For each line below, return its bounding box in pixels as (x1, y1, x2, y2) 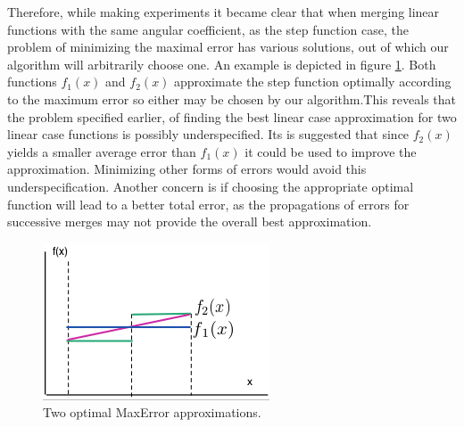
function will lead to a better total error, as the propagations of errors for (7, 194, 410, 213)
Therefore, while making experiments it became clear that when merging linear (7, 3, 440, 21)
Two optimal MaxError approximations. (43, 403, 261, 422)
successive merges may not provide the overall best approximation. (7, 212, 372, 231)
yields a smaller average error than (7, 142, 196, 160)
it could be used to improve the (244, 142, 417, 160)
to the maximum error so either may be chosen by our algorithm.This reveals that (7, 89, 456, 108)
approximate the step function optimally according (174, 72, 452, 91)
